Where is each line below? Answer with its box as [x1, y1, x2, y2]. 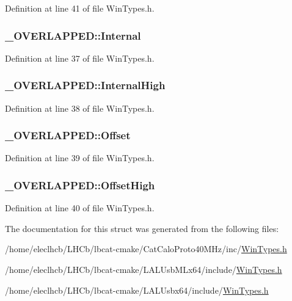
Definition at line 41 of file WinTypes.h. [5, 2, 155, 14]
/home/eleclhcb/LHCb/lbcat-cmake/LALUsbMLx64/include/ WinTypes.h [5, 263, 282, 276]
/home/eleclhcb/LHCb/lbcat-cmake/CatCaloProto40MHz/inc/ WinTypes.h [5, 242, 287, 255]
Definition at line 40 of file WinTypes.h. [5, 201, 155, 214]
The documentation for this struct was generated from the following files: [5, 222, 279, 234]
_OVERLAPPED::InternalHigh [5, 78, 166, 93]
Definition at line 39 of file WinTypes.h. [5, 151, 155, 164]
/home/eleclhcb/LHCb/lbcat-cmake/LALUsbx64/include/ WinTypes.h [5, 283, 269, 296]
